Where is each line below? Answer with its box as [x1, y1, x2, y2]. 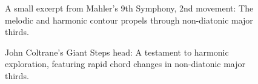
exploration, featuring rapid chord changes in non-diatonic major [5, 57, 246, 70]
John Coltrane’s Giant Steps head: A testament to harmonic [5, 45, 229, 58]
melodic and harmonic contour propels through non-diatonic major [5, 13, 253, 26]
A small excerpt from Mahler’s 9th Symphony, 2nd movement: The [5, 2, 254, 14]
